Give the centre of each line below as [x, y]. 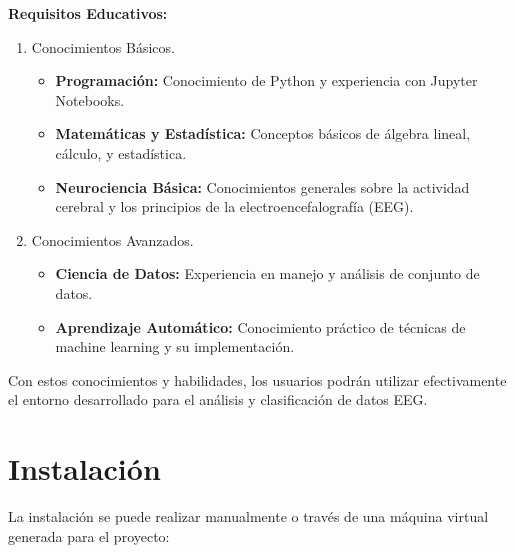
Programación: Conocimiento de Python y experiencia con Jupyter [266, 80]
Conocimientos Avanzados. [112, 239]
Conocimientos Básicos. [103, 46]
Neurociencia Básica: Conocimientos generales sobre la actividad [262, 186]
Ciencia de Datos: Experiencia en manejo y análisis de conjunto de [267, 273]
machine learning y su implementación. [175, 346]
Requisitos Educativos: [88, 13]
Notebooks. [90, 99]
